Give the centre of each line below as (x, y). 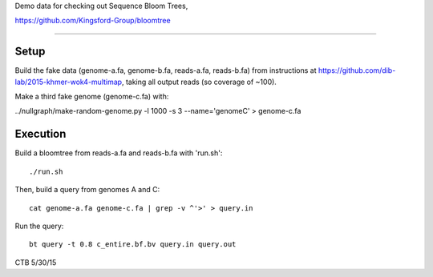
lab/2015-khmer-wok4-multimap (69, 82)
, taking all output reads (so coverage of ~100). (199, 82)
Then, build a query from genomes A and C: (87, 190)
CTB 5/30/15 (36, 262)
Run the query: (39, 226)
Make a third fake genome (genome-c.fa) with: (92, 97)
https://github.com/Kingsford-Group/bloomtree (93, 21)
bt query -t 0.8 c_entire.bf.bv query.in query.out (133, 245)
